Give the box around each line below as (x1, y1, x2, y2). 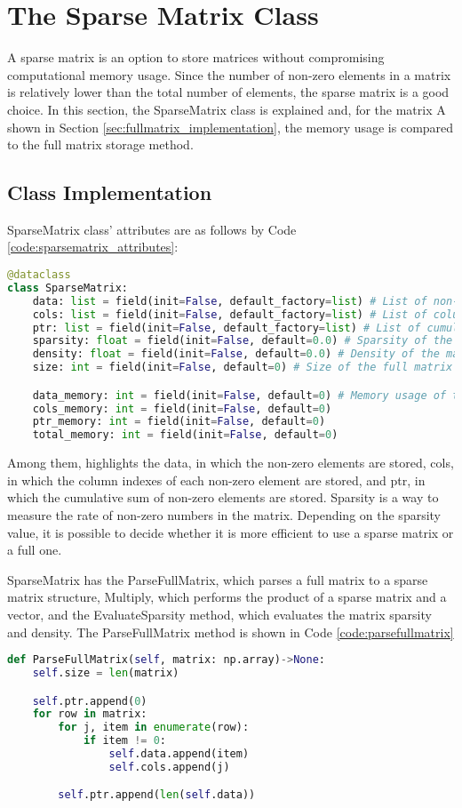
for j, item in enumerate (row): (58, 721, 250, 734)
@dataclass (7, 268, 71, 282)
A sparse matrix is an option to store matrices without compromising (7, 48, 385, 67)
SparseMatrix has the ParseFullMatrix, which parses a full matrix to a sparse (7, 570, 428, 588)
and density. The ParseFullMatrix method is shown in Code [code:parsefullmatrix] (7, 622, 454, 641)
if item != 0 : (83, 734, 167, 748)
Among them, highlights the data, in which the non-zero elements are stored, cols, (7, 453, 454, 472)
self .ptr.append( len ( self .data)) (58, 788, 256, 802)
